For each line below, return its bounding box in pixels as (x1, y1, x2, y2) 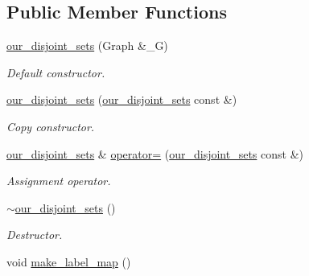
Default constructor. (6, 64, 105, 80)
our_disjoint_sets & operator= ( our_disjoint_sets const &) (6, 145, 304, 162)
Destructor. (6, 226, 63, 243)
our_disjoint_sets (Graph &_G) (6, 37, 168, 54)
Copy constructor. (6, 117, 95, 134)
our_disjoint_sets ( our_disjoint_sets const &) (6, 91, 237, 108)
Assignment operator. (6, 172, 111, 189)
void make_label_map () (6, 253, 131, 270)
